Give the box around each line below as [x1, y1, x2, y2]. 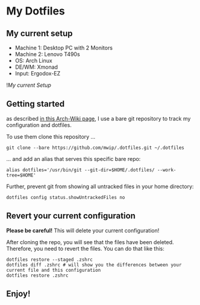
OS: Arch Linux [14, 57, 52, 64]
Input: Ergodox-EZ [14, 70, 61, 77]
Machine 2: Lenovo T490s [14, 51, 80, 58]
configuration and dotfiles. [6, 121, 72, 128]
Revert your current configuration [6, 211, 136, 221]
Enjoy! [6, 289, 31, 299]
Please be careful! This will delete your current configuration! [6, 227, 160, 234]
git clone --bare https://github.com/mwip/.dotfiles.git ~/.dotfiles [6, 145, 185, 151]
